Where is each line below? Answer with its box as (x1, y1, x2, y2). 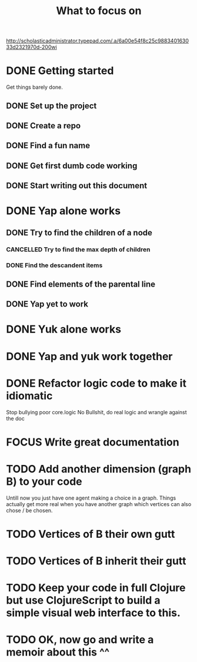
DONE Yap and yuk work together (6, 350, 173, 363)
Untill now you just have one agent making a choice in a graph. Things (6, 494, 176, 501)
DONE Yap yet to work (6, 299, 88, 310)
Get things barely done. (6, 84, 64, 91)
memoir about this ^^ (6, 646, 110, 659)
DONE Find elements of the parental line (6, 279, 156, 289)
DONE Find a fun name (6, 141, 90, 151)
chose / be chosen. (6, 507, 53, 514)
